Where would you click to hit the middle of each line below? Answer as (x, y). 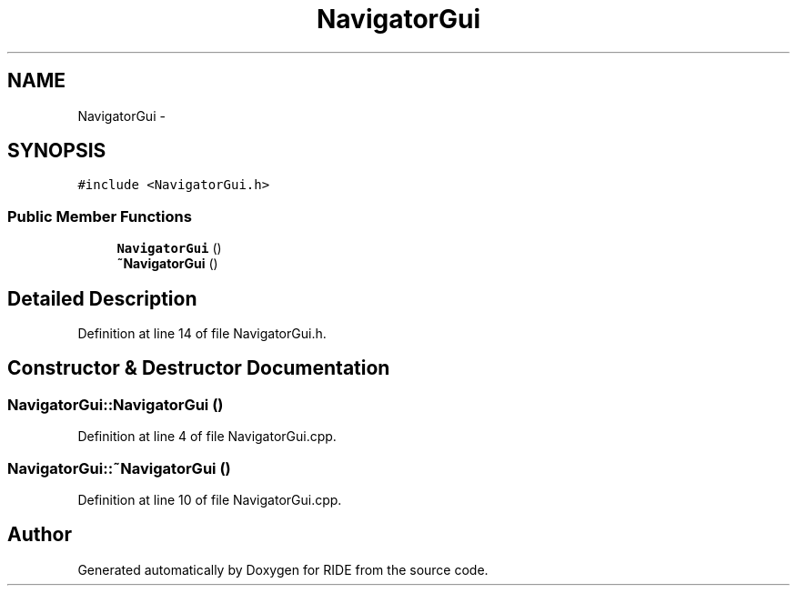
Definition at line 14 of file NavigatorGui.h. (202, 334)
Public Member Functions (100, 216)
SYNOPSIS (57, 151)
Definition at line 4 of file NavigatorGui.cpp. (207, 437)
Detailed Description (102, 298)
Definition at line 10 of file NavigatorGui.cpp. (210, 500)
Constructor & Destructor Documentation (199, 368)
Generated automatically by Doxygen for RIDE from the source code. (283, 569)
